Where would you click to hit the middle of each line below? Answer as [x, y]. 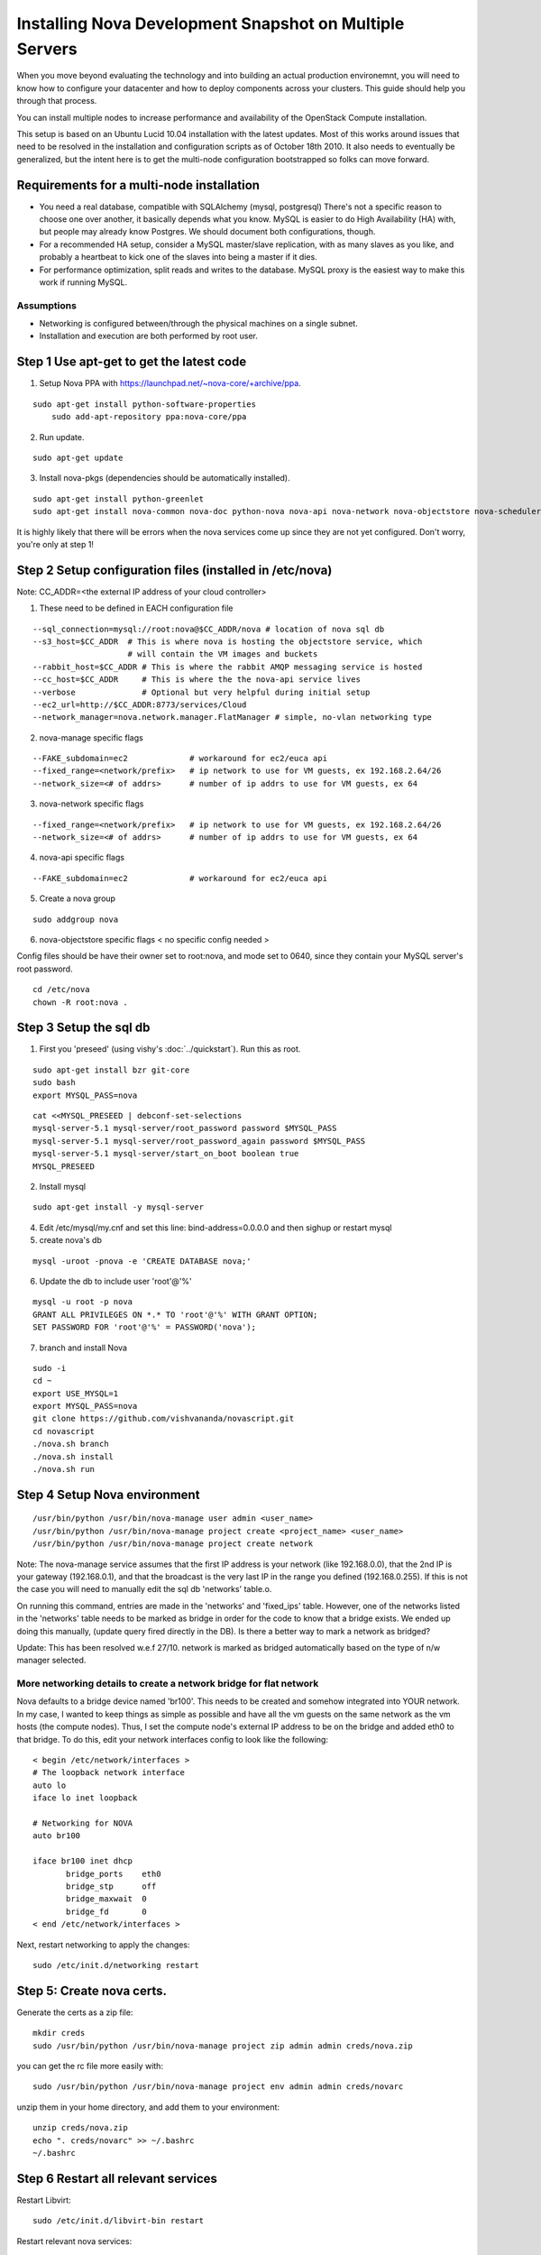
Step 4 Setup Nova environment [108, 1494]
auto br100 [57, 1836]
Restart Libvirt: [44, 2200]
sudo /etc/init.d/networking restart [116, 1965]
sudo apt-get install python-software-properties [145, 404]
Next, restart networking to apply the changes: [103, 1945]
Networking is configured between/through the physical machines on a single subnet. [198, 324]
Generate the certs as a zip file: [75, 2012]
